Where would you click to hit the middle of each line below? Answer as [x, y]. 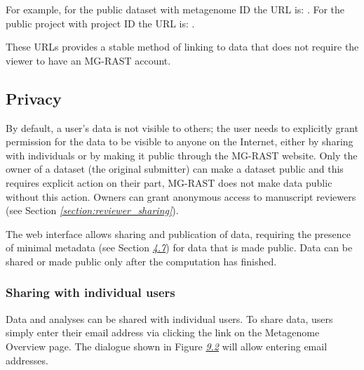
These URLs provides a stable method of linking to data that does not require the [182, 47]
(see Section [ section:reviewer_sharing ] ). [92, 210]
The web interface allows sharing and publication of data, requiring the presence [178, 233]
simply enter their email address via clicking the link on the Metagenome [163, 332]
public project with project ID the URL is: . [100, 23]
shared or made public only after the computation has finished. [141, 261]
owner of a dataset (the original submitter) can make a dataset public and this [175, 169]
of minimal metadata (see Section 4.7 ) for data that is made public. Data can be [179, 247]
